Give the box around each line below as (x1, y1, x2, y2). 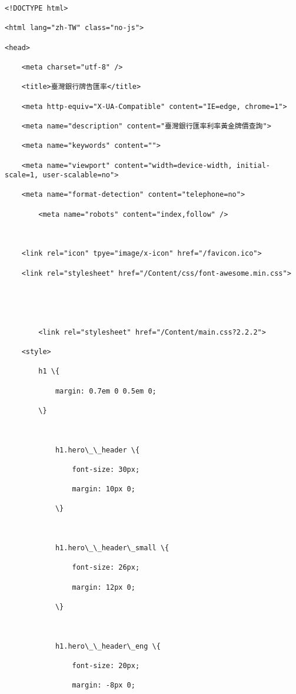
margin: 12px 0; (72, 583, 135, 591)
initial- (236, 161, 271, 170)
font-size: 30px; (72, 465, 140, 474)
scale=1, (5, 171, 39, 180)
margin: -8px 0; (72, 681, 135, 690)
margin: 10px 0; (72, 485, 135, 494)
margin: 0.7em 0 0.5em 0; (55, 386, 157, 395)
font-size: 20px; (72, 661, 140, 670)
